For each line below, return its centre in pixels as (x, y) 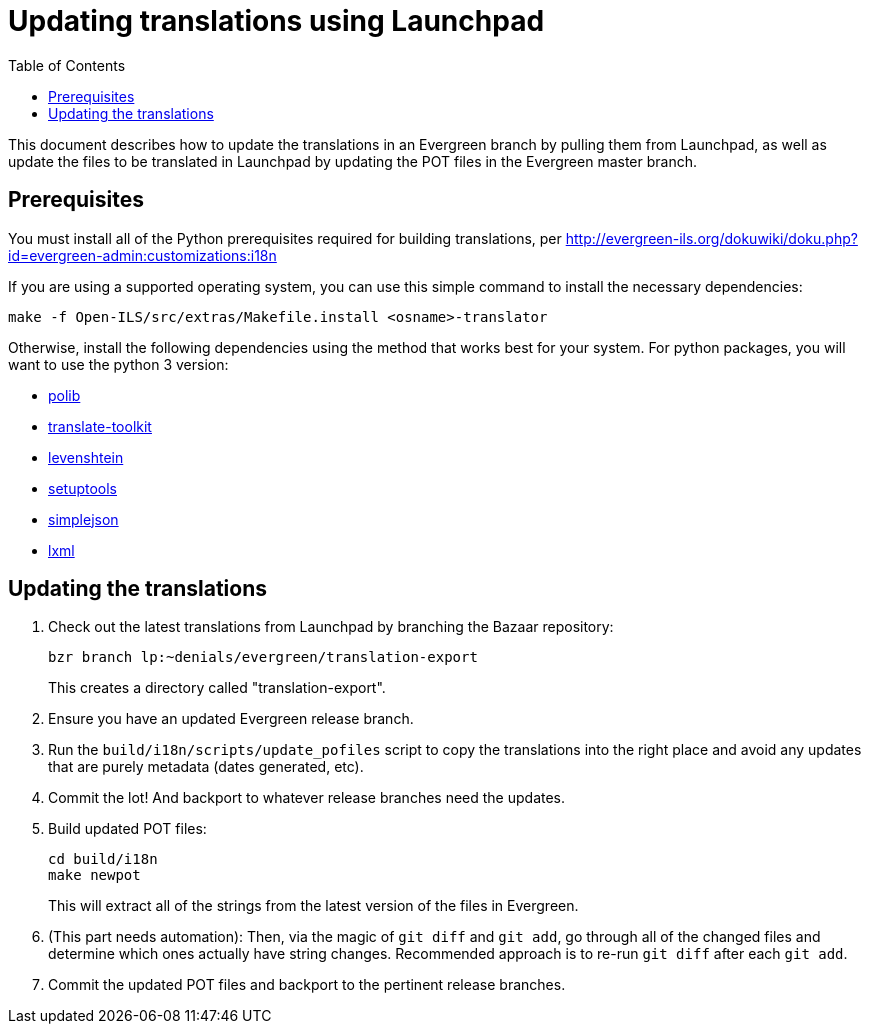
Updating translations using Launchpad (276, 21)
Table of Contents (67, 65)
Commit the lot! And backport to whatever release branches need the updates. (307, 798)
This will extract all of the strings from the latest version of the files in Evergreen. (313, 906)
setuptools (82, 488)
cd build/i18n (103, 859)
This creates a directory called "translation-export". (217, 688)
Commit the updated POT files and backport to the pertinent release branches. (307, 985)
